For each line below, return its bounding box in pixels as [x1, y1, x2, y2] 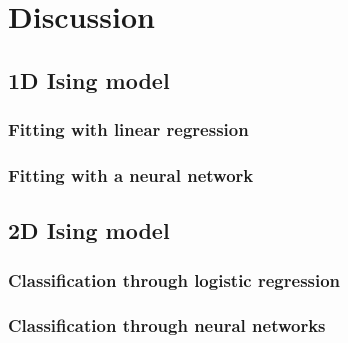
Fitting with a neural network [8, 162, 254, 187]
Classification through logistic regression [8, 267, 341, 292]
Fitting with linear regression [8, 117, 249, 142]
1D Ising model [8, 64, 170, 95]
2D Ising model [8, 215, 170, 246]
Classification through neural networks [8, 313, 326, 338]
